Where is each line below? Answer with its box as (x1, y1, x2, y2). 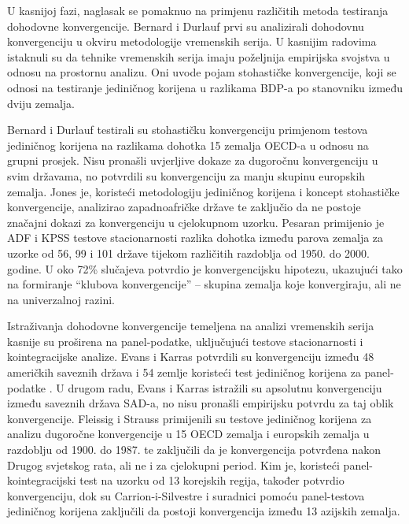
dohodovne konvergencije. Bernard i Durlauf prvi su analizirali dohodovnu (7, 17, 364, 34)
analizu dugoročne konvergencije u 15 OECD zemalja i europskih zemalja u (7, 426, 370, 442)
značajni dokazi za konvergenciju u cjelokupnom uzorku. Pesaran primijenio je (7, 214, 385, 230)
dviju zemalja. (7, 95, 75, 111)
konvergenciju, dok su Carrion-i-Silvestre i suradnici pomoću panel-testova (7, 487, 365, 504)
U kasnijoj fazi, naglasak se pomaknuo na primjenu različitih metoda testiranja (7, 2, 389, 18)
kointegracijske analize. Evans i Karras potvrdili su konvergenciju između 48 (7, 348, 374, 365)
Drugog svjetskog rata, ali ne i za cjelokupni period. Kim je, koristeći (7, 456, 340, 473)
